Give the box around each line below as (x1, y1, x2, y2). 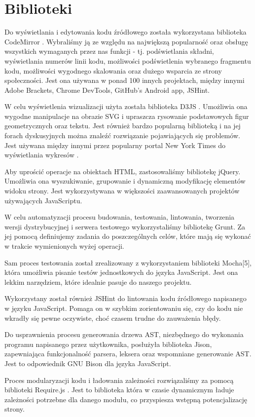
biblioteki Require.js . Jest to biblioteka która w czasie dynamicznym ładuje (4, 384, 234, 395)
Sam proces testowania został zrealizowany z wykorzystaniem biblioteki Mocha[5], (4, 257, 252, 267)
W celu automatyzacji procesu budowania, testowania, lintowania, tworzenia (4, 212, 235, 222)
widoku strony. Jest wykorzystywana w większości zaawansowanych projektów (4, 186, 240, 196)
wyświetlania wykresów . (4, 150, 79, 160)
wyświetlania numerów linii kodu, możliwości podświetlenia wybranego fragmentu (4, 55, 251, 66)
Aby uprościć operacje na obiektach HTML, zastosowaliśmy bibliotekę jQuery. (4, 166, 241, 176)
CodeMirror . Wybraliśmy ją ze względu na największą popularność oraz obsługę (4, 36, 248, 46)
